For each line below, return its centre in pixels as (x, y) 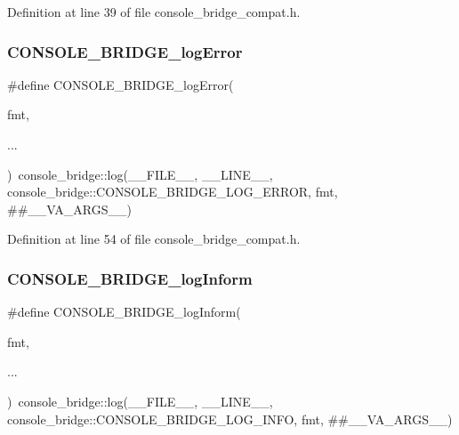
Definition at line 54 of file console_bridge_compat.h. (154, 239)
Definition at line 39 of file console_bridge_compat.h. (154, 12)
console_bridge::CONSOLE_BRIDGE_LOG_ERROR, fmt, (173, 192)
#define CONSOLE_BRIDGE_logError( (121, 84)
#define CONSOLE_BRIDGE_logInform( (124, 312)
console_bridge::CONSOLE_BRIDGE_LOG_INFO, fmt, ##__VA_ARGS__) (230, 419)
